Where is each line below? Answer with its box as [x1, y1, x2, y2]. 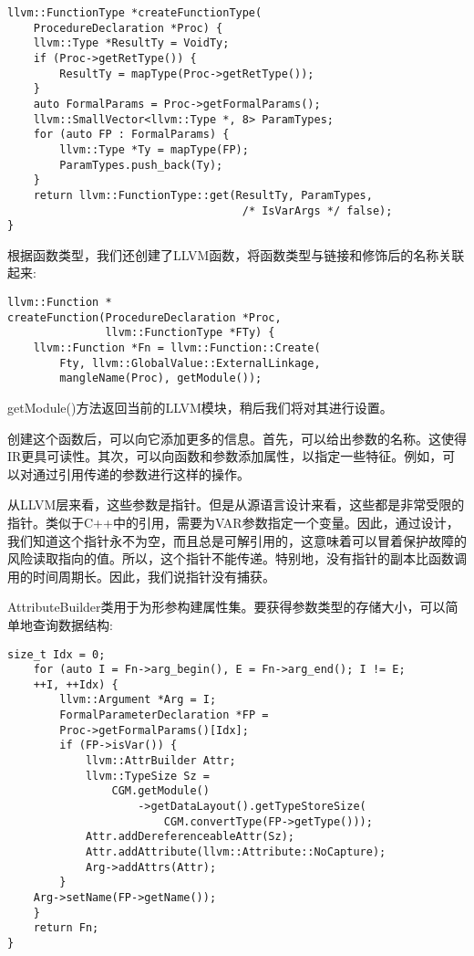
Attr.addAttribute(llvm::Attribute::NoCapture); [85, 846, 386, 859]
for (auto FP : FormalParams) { [33, 128, 230, 142]
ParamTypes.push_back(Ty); [59, 158, 223, 172]
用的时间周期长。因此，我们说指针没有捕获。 [7, 566, 275, 585]
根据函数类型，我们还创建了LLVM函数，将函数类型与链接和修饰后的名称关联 [7, 245, 465, 264]
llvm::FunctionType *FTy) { [105, 326, 275, 340]
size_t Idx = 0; [7, 647, 106, 661]
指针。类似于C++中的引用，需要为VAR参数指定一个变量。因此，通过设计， [7, 512, 459, 531]
